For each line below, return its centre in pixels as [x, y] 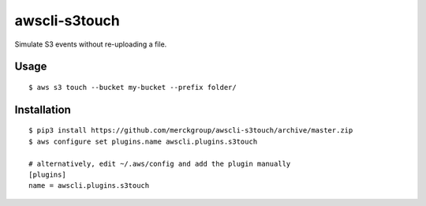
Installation [43, 109]
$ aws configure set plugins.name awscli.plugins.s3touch [143, 141]
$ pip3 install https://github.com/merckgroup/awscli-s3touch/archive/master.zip [191, 131]
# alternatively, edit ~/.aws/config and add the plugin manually [160, 163]
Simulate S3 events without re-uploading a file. [91, 44]
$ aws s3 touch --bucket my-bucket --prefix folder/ [133, 87]
